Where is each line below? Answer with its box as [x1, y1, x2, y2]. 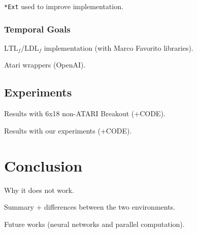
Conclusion [4, 155, 83, 176]
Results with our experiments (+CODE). [4, 125, 132, 136]
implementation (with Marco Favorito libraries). [44, 42, 193, 53]
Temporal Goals [4, 22, 71, 35]
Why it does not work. [4, 184, 74, 195]
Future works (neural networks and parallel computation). [4, 218, 185, 229]
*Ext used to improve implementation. [4, 1, 123, 11]
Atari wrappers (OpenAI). [4, 59, 86, 70]
